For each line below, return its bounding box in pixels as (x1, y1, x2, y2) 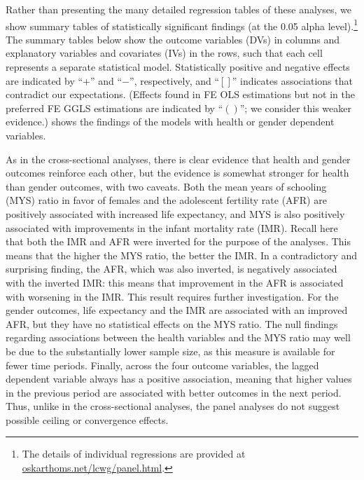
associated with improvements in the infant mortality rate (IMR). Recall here (6, 220, 338, 235)
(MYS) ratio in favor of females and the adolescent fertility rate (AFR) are (6, 193, 327, 207)
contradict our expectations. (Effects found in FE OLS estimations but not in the (6, 87, 355, 102)
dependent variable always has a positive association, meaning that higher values (6, 371, 352, 386)
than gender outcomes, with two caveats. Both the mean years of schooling (6, 179, 327, 193)
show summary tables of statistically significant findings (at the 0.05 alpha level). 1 (6, 16, 358, 33)
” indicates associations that (232, 73, 353, 88)
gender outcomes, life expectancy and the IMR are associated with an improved (6, 303, 348, 317)
